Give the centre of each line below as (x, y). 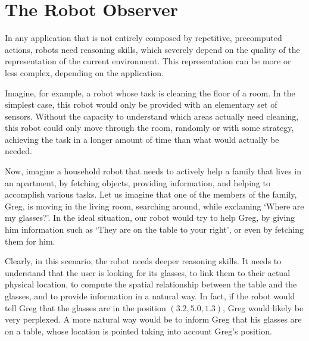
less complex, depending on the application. (84, 72)
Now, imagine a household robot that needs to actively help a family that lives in (153, 171)
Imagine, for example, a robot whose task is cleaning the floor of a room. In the (150, 93)
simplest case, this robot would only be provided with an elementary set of (141, 104)
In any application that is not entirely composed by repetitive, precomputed (143, 38)
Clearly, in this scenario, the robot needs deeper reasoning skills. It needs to (143, 261)
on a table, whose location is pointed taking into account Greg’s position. (138, 331)
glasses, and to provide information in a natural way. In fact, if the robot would (150, 296)
